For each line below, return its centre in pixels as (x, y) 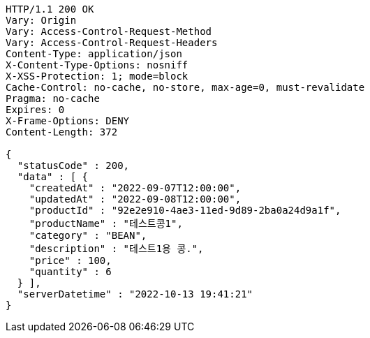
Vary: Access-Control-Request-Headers (112, 43)
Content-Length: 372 (62, 132)
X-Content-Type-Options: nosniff (97, 65)
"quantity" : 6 (70, 272)
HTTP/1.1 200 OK (50, 9)
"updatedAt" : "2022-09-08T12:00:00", (135, 199)
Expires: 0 (35, 110)
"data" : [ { (53, 177)
